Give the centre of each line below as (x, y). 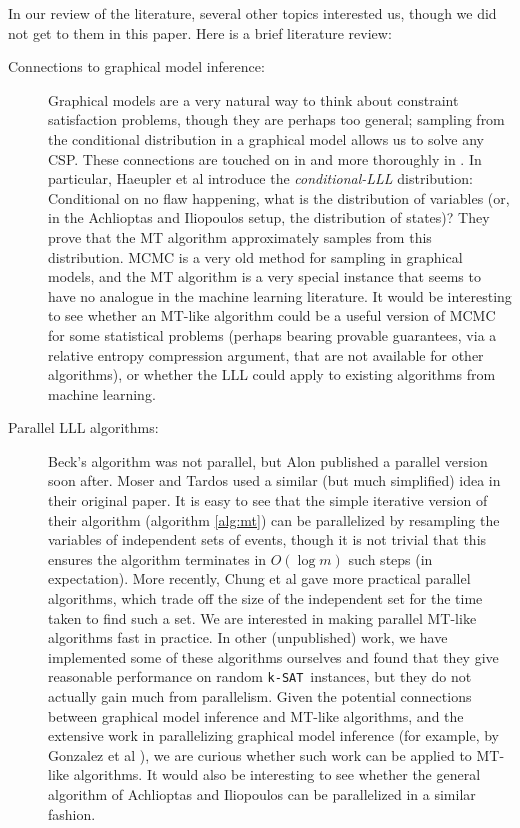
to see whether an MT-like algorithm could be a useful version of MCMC (272, 315)
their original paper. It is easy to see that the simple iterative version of (268, 500)
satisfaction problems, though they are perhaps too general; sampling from (276, 119)
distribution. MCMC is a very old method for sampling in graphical (255, 256)
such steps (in (390, 558)
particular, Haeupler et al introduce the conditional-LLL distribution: (260, 178)
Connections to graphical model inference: (136, 66)
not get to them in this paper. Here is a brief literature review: (200, 32)
